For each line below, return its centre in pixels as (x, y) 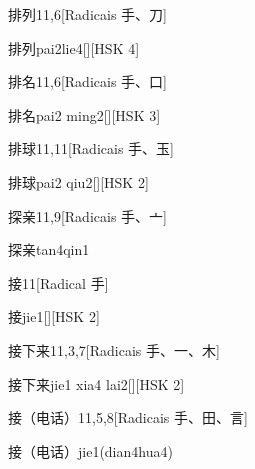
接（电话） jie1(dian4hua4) (90, 450)
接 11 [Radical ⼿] (58, 282)
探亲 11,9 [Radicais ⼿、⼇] (87, 215)
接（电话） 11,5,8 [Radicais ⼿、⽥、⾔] (128, 417)
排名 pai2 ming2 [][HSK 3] (84, 114)
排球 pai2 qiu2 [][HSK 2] (78, 181)
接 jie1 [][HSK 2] (54, 316)
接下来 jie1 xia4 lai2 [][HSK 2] (96, 383)
